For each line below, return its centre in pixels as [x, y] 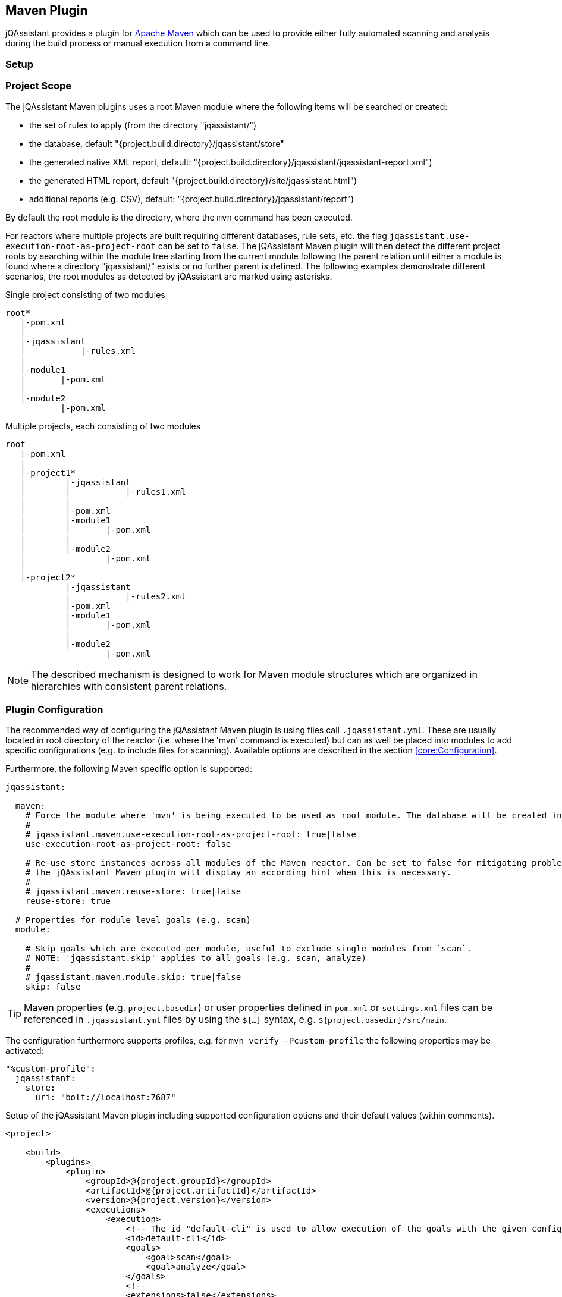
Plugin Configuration [54, 709]
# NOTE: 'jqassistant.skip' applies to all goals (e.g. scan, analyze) [196, 958]
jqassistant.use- [429, 236]
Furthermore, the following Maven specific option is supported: [129, 769]
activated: [25, 1051]
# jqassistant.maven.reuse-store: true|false [133, 892]
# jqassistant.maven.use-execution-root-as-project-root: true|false [191, 835]
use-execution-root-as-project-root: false [128, 844]
